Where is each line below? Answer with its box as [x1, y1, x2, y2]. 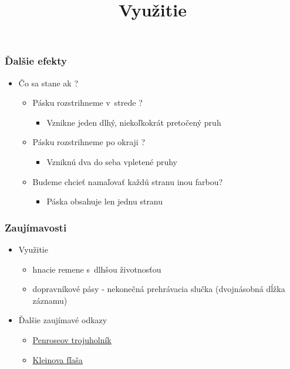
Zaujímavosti [5, 220, 67, 234]
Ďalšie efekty [5, 53, 67, 68]
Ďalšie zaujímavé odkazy [18, 314, 107, 326]
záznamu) [32, 294, 68, 306]
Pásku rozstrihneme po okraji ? [32, 136, 146, 148]
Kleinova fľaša [32, 353, 83, 365]
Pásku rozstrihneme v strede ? [32, 96, 143, 109]
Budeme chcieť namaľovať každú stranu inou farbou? [32, 175, 223, 187]
